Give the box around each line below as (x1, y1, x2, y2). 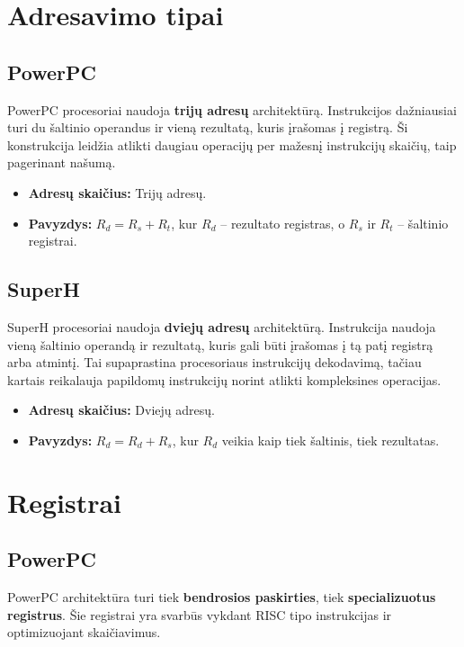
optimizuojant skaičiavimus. (7, 623, 161, 642)
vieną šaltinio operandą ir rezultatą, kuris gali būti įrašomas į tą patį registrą (7, 335, 433, 354)
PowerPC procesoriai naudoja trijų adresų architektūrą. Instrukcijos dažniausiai (7, 100, 457, 119)
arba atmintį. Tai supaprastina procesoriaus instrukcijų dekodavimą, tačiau (7, 353, 422, 372)
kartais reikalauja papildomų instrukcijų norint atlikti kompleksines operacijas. (7, 370, 442, 389)
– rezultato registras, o (220, 213, 345, 232)
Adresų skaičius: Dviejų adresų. (28, 400, 215, 419)
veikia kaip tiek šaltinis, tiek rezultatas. (221, 430, 440, 449)
